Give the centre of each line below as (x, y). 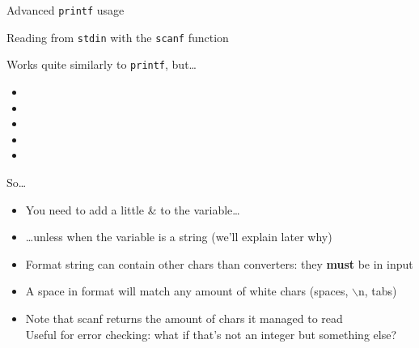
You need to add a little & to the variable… (133, 209)
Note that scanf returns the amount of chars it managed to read (184, 318)
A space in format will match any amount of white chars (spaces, (187, 291)
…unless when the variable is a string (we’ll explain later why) (179, 237)
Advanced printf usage (66, 10)
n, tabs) (377, 291)
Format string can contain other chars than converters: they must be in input (219, 263)
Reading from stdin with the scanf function (118, 37)
